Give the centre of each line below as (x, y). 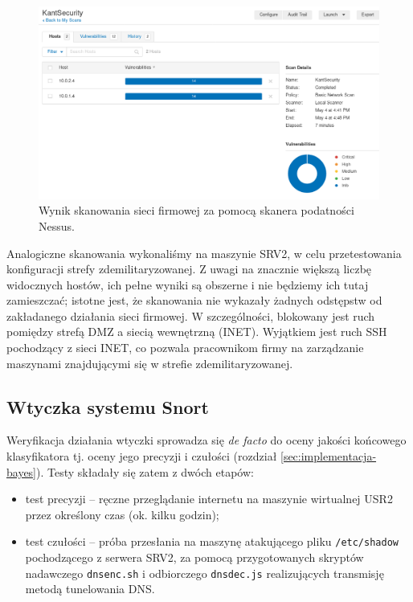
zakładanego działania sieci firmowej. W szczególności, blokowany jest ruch (191, 315)
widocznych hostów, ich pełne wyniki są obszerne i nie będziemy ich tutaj (188, 284)
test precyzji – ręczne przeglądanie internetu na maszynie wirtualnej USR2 (209, 499)
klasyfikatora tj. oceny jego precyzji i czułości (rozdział (142, 456)
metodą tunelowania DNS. (90, 589)
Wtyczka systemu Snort (108, 406)
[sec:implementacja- (329, 456)
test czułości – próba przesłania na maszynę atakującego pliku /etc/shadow (212, 541)
